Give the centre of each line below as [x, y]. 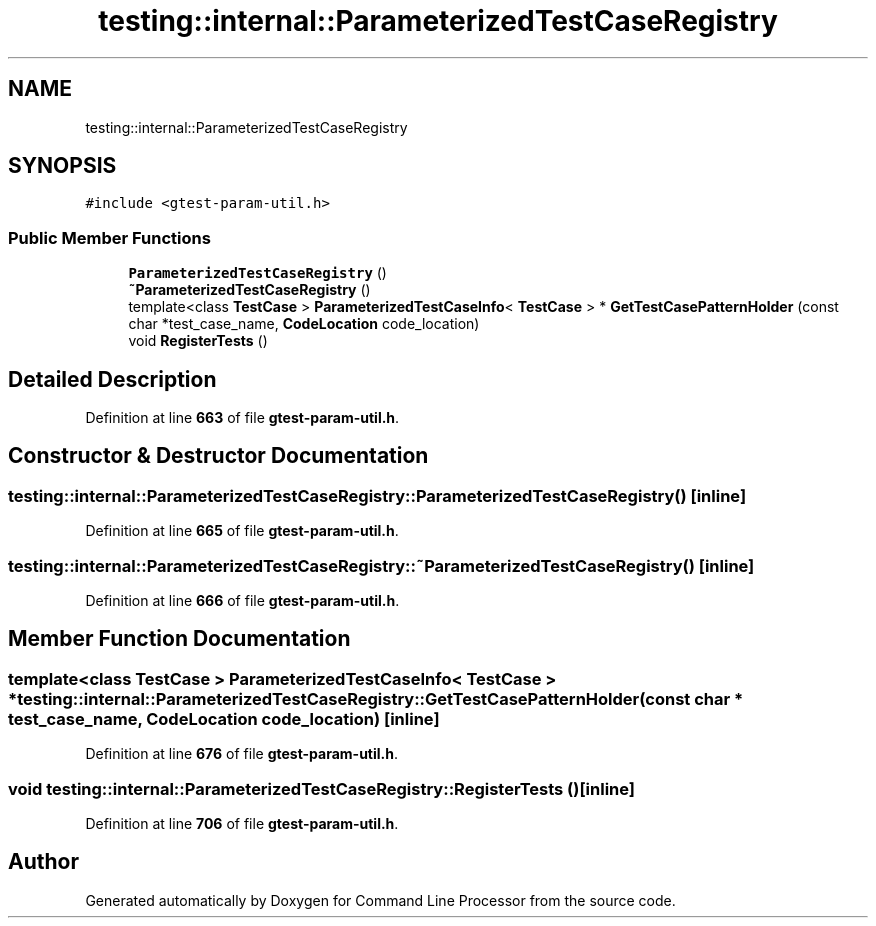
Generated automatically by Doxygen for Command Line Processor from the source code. [380, 900]
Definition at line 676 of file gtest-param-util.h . [242, 754]
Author [43, 862]
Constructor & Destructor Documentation [218, 456]
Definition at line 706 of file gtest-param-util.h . [242, 823]
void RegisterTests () [198, 341]
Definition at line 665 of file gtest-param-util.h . [242, 531]
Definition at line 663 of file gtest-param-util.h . [242, 418]
